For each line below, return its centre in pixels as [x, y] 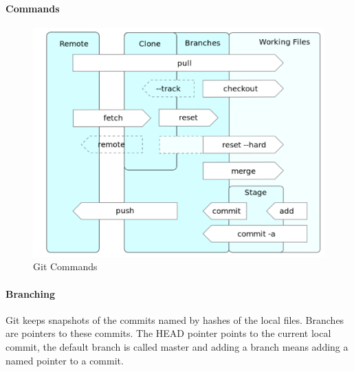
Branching [30, 293]
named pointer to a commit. [65, 360]
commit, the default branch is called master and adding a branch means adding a [177, 347]
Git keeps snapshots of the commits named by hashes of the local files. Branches [175, 319]
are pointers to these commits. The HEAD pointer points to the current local [168, 333]
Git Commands [65, 266]
